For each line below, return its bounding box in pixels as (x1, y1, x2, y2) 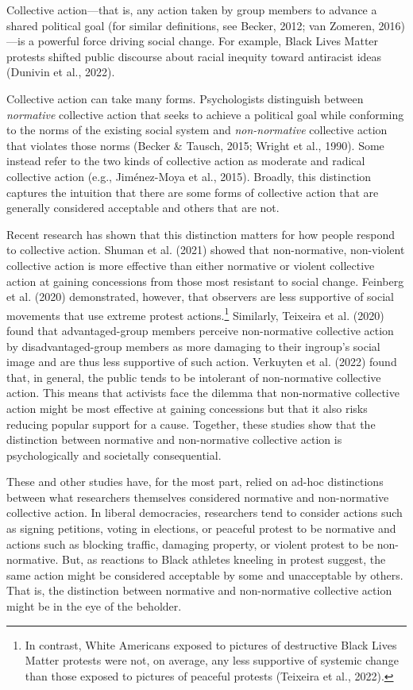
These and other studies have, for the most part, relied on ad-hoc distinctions (6, 473, 384, 490)
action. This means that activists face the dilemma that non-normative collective (6, 384, 399, 401)
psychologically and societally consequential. (6, 446, 222, 463)
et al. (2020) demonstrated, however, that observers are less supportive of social (6, 288, 395, 305)
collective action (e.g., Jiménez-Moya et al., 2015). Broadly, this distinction (6, 168, 372, 184)
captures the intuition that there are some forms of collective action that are (6, 183, 379, 200)
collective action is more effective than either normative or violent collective (6, 256, 375, 273)
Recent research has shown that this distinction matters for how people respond (6, 226, 395, 242)
